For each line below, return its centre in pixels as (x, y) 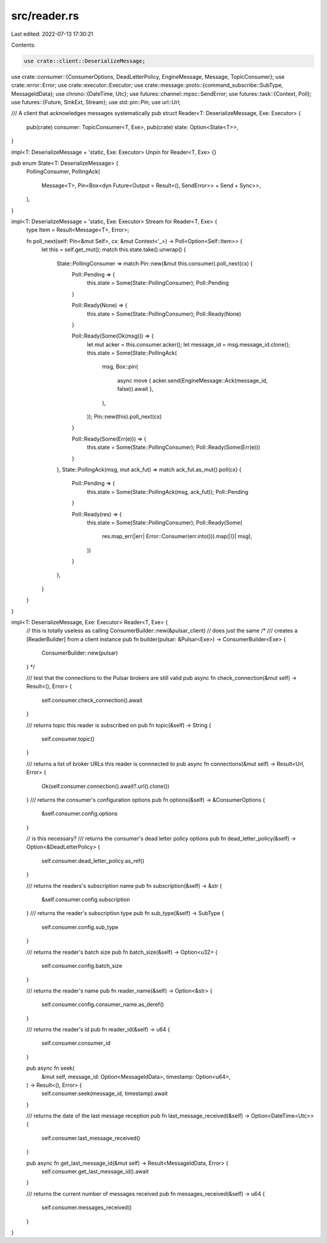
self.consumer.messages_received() (87, 1208)
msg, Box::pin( (120, 367)
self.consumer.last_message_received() (91, 1138)
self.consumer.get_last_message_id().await (95, 1171)
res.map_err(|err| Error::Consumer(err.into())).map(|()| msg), (177, 536)
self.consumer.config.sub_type (80, 927)
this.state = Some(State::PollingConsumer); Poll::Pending (158, 283)
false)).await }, (135, 389)
